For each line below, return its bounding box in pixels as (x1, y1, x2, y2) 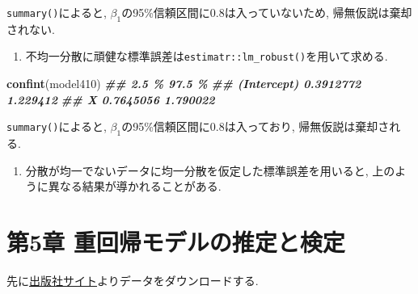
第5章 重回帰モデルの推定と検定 (6, 225, 345, 258)
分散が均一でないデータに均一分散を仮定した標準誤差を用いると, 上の (25, 162, 395, 178)
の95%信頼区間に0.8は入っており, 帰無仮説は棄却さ (121, 118, 390, 135)
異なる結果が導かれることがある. (48, 178, 222, 195)
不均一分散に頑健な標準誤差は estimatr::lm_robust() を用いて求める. (25, 48, 388, 65)
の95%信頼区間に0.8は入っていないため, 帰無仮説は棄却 (121, 4, 412, 20)
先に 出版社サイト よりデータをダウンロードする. (6, 271, 259, 288)
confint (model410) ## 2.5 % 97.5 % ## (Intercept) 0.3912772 (6, 75, 361, 92)
